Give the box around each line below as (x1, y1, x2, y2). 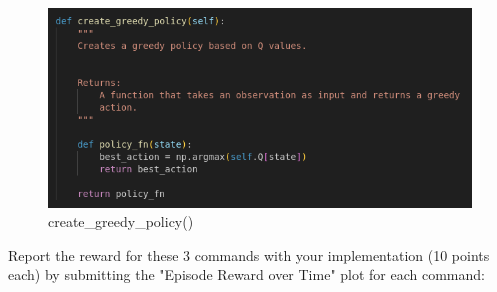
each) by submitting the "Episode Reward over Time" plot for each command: (8, 264, 485, 285)
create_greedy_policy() (48, 211, 194, 232)
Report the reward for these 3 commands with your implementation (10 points (8, 244, 490, 265)
